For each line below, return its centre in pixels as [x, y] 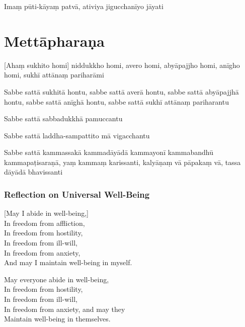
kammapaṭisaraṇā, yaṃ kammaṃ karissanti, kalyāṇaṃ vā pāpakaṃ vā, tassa [122, 162]
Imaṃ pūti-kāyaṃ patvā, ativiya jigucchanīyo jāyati [84, 6]
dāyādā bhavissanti [33, 172]
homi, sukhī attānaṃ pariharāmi [54, 75]
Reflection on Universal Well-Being [77, 194]
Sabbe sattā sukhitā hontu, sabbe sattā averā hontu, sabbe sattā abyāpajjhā [121, 91]
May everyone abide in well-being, [57, 279]
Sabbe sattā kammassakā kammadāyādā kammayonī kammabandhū [109, 152]
